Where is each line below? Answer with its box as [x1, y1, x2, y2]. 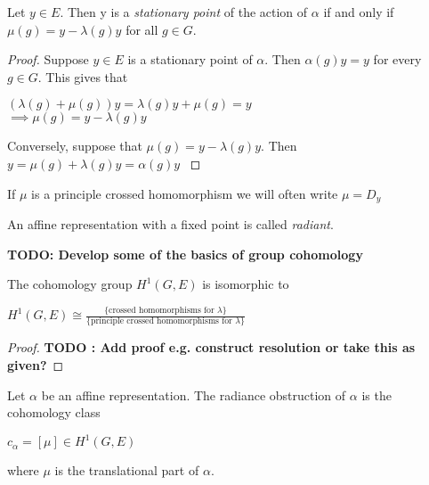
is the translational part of [54, 461, 199, 480]
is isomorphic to [202, 275, 289, 293]
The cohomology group [7, 275, 133, 293]
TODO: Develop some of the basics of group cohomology [7, 244, 363, 263]
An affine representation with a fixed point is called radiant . [7, 215, 334, 234]
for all [125, 20, 158, 38]
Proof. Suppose [7, 50, 89, 69]
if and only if [323, 3, 394, 21]
